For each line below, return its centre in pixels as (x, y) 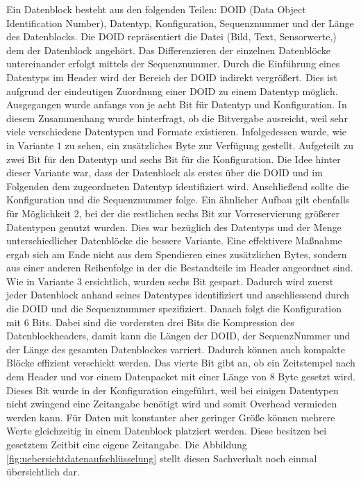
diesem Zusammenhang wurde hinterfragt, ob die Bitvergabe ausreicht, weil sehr (177, 118)
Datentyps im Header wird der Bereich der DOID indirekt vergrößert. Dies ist (172, 77)
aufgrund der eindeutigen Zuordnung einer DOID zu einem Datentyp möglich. (172, 91)
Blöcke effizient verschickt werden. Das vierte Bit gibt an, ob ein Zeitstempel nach (181, 363)
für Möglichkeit (39, 213)
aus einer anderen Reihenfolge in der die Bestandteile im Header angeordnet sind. (180, 268)
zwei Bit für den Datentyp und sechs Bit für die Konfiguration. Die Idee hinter (174, 159)
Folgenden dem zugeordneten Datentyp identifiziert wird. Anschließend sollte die (178, 186)
